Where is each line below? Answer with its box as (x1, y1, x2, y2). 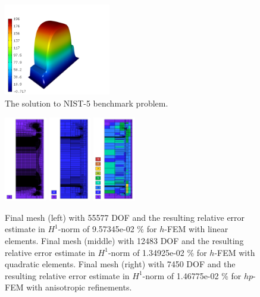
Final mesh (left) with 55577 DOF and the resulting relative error (5, 211, 245, 223)
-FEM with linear (164, 223, 228, 235)
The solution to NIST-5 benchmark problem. (5, 96, 168, 109)
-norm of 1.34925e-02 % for (108, 246, 207, 258)
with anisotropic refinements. (26, 281, 132, 293)
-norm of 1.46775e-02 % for (142, 269, 242, 282)
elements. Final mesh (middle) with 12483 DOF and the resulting (5, 234, 244, 246)
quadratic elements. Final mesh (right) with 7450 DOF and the (5, 258, 236, 270)
